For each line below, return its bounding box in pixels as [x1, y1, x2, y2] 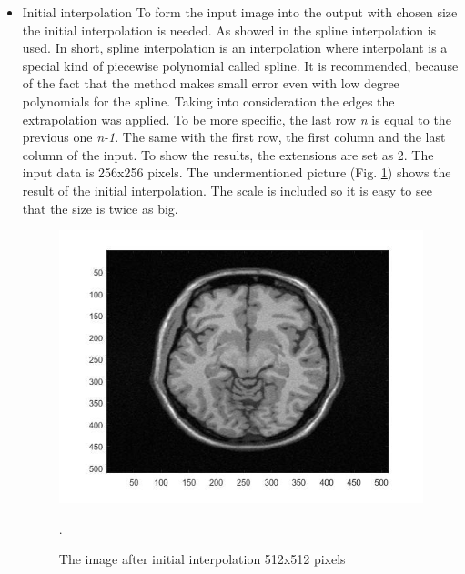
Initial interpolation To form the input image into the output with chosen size [22, 3, 458, 21]
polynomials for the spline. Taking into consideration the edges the [22, 91, 395, 110]
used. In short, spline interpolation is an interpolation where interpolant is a [22, 38, 448, 57]
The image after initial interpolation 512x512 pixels [58, 549, 346, 569]
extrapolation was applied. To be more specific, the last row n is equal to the [22, 109, 451, 128]
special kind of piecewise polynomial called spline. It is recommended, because [22, 55, 459, 75]
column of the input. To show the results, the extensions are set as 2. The [22, 145, 434, 164]
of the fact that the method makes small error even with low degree [22, 74, 399, 93]
